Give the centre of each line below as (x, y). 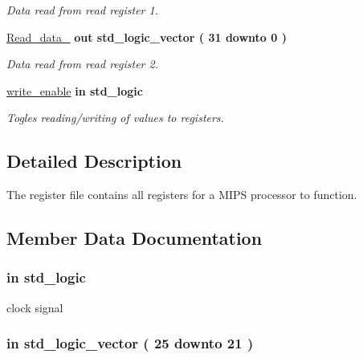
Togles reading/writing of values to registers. (115, 118)
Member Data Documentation (135, 238)
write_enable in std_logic (75, 90)
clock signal (35, 307)
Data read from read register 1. (82, 10)
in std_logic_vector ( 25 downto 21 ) (130, 343)
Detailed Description (94, 161)
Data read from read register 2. (82, 64)
